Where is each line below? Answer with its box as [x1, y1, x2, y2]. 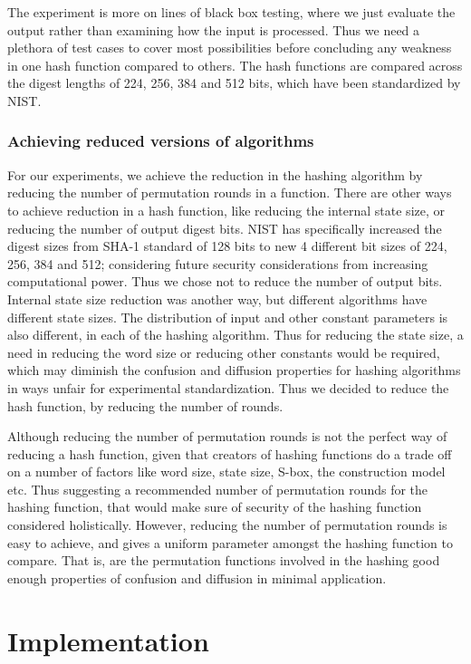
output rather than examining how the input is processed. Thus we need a [7, 20, 420, 39]
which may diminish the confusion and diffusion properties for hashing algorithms [7, 361, 461, 380]
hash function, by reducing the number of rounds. [7, 396, 284, 415]
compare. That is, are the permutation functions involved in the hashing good [7, 551, 440, 570]
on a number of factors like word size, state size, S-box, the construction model [7, 462, 446, 481]
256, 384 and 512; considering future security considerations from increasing [7, 254, 428, 273]
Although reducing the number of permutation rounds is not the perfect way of [7, 427, 447, 446]
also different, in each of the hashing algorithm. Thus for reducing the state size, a [7, 325, 464, 344]
